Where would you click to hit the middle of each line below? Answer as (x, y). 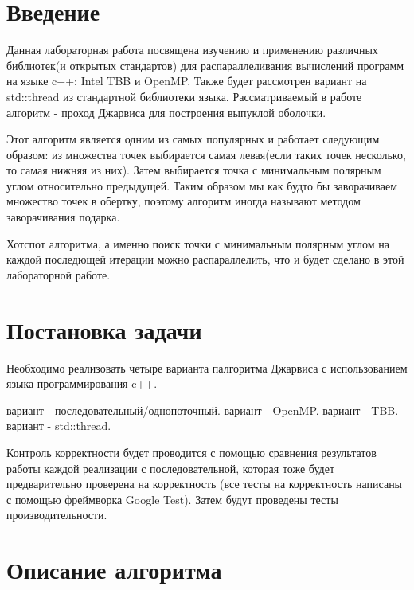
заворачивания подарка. (63, 217)
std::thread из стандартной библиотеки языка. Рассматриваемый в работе (184, 96)
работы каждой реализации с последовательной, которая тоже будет (171, 468)
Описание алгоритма (114, 570)
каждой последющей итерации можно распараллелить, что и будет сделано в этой (205, 259)
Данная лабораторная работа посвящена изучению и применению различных (192, 50)
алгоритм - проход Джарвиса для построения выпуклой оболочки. (166, 112)
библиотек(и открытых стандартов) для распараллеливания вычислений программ (205, 65)
